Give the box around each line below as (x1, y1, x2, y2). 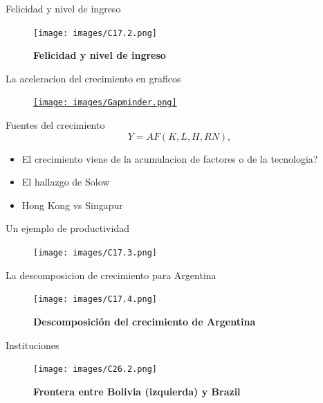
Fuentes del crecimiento (6, 118, 105, 132)
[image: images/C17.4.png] (33, 294, 157, 305)
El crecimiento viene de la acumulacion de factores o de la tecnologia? (21, 151, 318, 165)
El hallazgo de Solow (21, 174, 110, 189)
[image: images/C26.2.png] (33, 364, 157, 375)
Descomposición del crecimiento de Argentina (33, 314, 256, 328)
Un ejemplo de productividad (6, 221, 129, 235)
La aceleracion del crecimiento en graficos (6, 71, 181, 85)
